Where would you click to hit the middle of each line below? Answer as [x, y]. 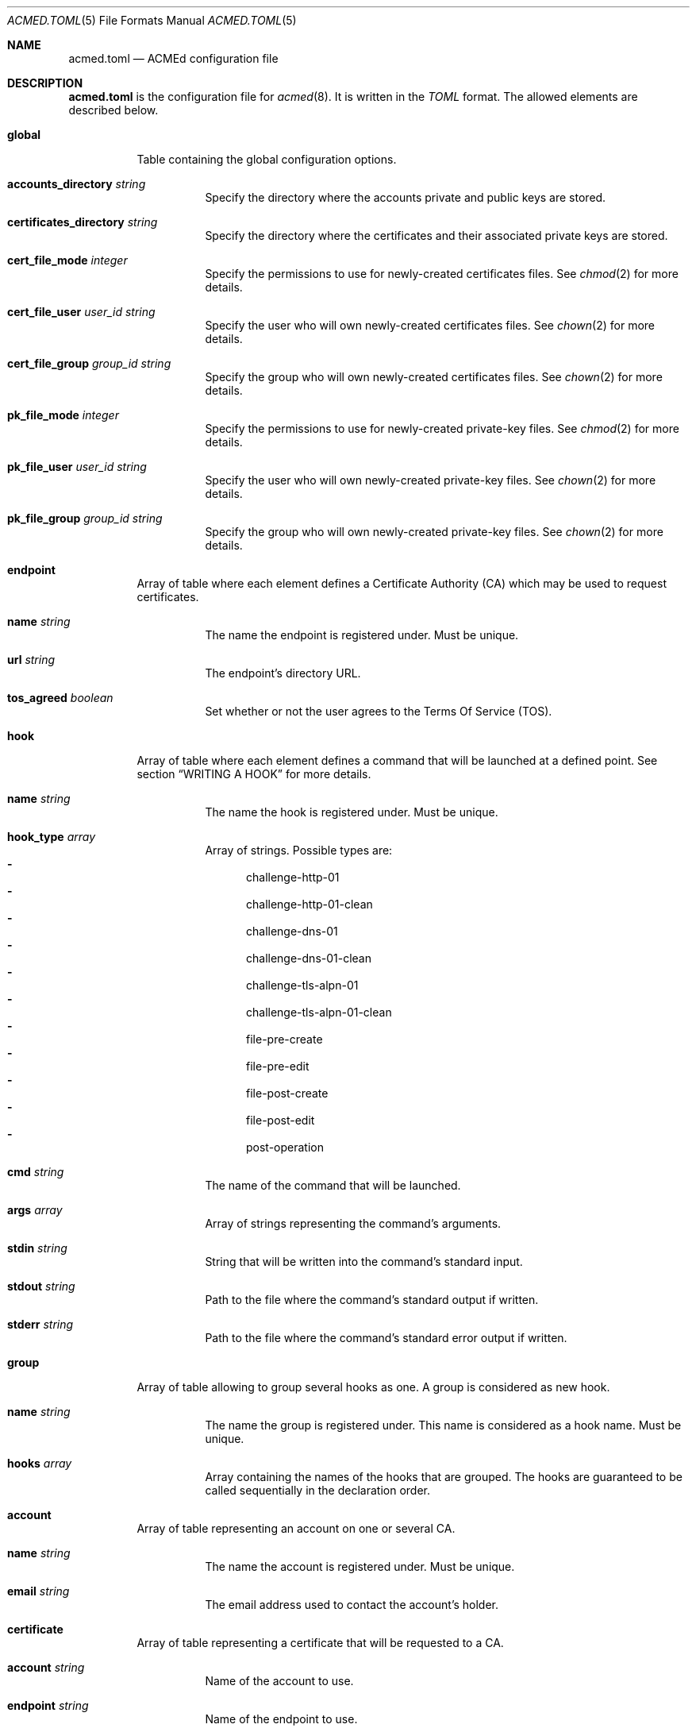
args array [35, 1210]
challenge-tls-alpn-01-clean [319, 1012]
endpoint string [48, 1705]
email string [38, 1591]
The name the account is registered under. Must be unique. [360, 1566]
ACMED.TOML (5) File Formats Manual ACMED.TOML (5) [152, 20]
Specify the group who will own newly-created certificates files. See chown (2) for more [434, 377]
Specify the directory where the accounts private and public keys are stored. [406, 197]
